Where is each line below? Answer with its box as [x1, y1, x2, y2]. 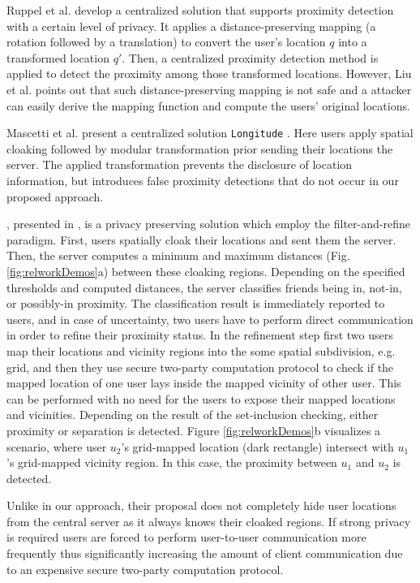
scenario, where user [6, 438, 107, 455]
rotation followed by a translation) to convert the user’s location [6, 33, 326, 50]
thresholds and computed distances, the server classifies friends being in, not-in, [6, 279, 402, 296]
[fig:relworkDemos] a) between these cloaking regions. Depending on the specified [6, 262, 405, 279]
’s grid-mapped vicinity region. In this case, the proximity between [6, 454, 337, 471]
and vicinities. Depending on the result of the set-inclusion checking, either [6, 406, 379, 423]
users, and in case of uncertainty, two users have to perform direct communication [6, 310, 414, 327]
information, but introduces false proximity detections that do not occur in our [6, 172, 399, 188]
